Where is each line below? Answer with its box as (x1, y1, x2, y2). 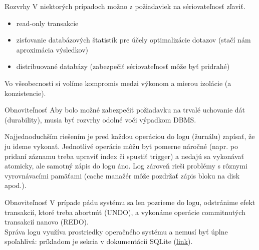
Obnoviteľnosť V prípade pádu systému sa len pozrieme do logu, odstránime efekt (5, 196, 255, 207)
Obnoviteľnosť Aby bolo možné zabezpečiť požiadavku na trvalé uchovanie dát (5, 104, 245, 115)
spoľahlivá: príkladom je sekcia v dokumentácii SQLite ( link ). (5, 236, 193, 246)
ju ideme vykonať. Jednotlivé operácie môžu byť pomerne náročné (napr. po (5, 140, 238, 151)
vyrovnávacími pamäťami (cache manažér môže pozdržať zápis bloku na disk (5, 170, 240, 180)
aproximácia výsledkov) (16, 44, 89, 54)
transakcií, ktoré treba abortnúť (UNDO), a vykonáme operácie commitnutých (5, 206, 245, 217)
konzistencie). (5, 87, 46, 98)
